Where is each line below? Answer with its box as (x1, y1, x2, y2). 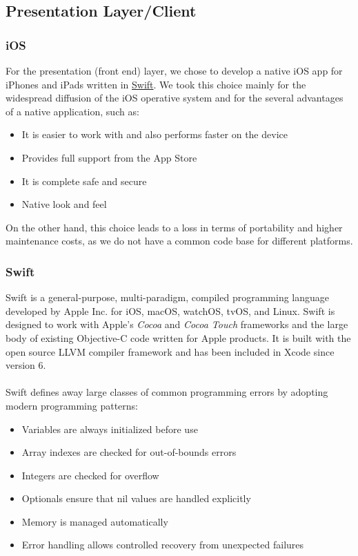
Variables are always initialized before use (21, 421, 198, 436)
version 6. (6, 358, 46, 372)
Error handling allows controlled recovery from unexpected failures (21, 537, 304, 552)
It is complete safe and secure (21, 173, 147, 188)
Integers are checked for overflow (21, 468, 159, 482)
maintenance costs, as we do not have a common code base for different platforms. (6, 233, 353, 248)
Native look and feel (21, 197, 107, 211)
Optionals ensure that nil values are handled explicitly (21, 491, 251, 506)
